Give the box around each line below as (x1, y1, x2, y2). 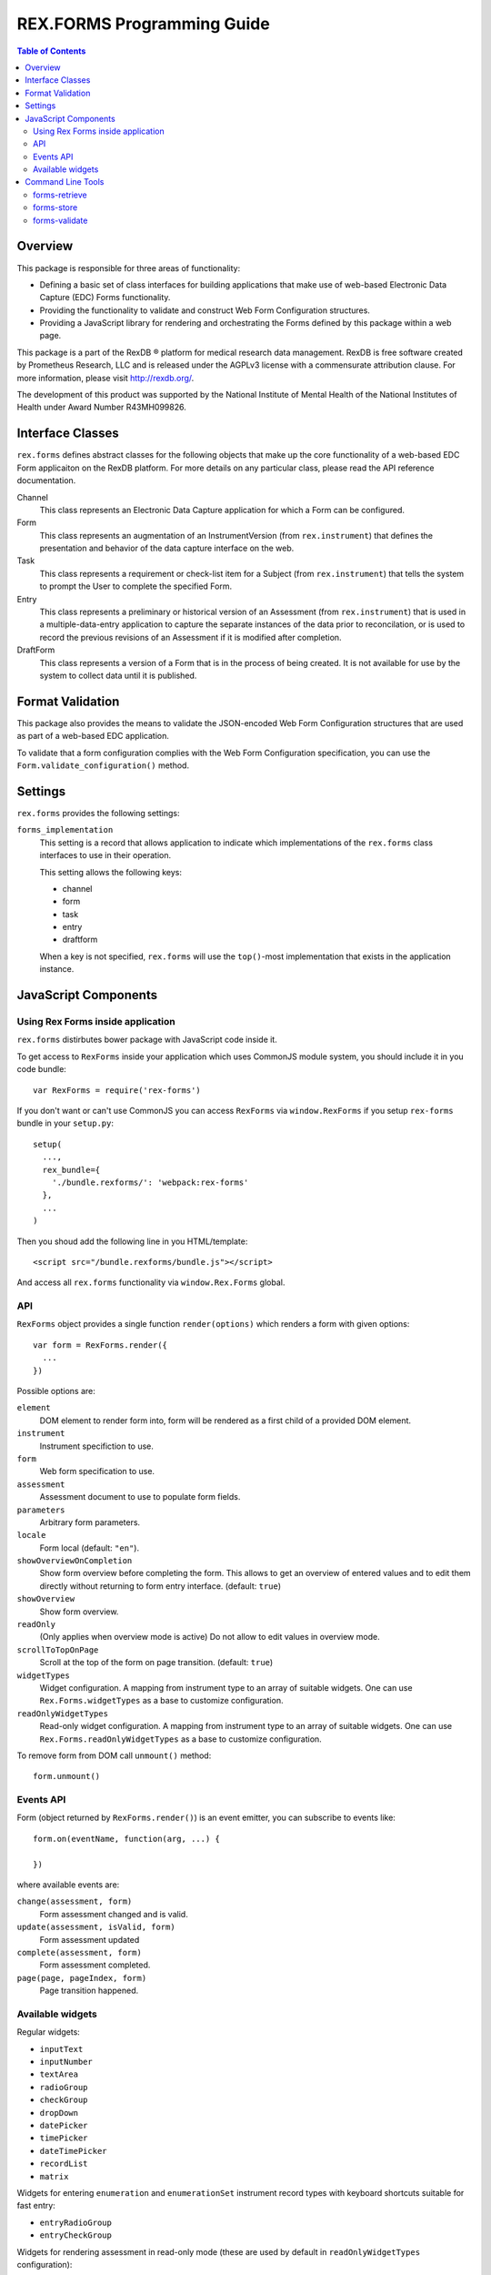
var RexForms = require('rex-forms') (33, 1085, 202, 1096)
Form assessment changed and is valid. (39, 1908, 188, 1919)
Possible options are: (16, 1385, 95, 1396)
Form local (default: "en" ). (39, 1542, 140, 1553)
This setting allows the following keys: (39, 866, 182, 877)
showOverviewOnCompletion (16, 1556, 133, 1566)
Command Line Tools (25, 177, 105, 187)
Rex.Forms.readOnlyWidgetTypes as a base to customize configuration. (39, 1734, 322, 1744)
